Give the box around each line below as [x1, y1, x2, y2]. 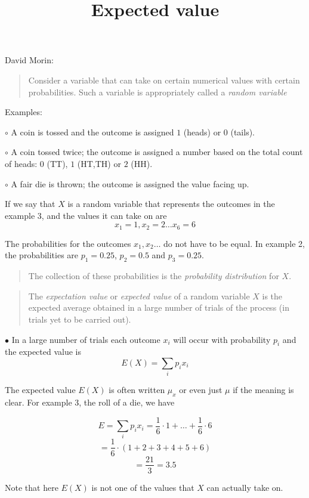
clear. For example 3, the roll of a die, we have [5, 396, 175, 409]
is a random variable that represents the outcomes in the [67, 197, 275, 210]
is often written [109, 383, 165, 396]
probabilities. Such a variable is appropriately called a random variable [28, 85, 287, 98]
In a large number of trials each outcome [11, 333, 160, 345]
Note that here [5, 481, 58, 493]
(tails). [230, 125, 255, 138]
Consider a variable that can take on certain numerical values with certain [28, 73, 300, 86]
